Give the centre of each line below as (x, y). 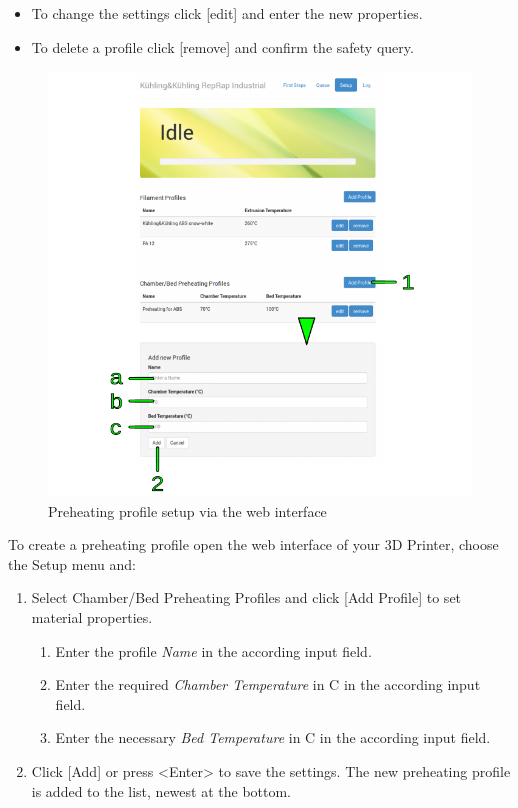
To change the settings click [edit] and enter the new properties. (227, 13)
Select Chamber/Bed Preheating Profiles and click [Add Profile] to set (246, 597)
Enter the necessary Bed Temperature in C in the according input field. (273, 737)
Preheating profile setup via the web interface (187, 510)
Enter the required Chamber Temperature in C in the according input (268, 684)
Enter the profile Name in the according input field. (213, 650)
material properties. (92, 616)
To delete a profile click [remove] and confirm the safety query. (222, 46)
